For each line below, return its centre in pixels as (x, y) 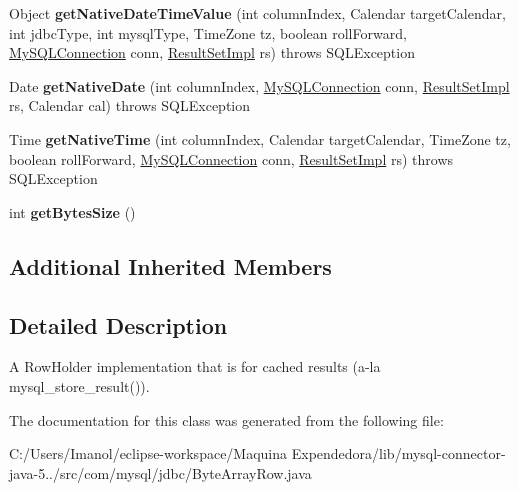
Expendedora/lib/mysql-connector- (398, 453)
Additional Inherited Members (170, 265)
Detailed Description (118, 324)
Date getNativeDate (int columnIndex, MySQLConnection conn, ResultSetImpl (259, 85)
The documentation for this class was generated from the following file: (226, 419)
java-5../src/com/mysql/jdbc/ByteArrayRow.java (160, 472)
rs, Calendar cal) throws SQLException (130, 105)
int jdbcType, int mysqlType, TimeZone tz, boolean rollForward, (208, 32)
